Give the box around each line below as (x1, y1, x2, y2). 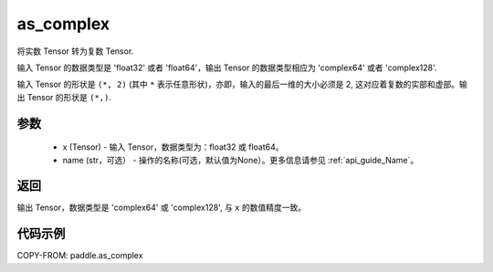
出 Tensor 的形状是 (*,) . (16, 91, 112, 102)
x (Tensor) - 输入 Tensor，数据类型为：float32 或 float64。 (62, 141, 284, 152)
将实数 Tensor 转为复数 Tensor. (16, 46, 134, 57)
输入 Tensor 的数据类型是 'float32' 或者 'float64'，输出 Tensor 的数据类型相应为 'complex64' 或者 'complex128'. (16, 62, 437, 73)
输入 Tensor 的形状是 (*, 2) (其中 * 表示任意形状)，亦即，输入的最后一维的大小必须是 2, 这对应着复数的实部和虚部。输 (16, 78, 467, 90)
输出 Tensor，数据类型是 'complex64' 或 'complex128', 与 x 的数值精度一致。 (16, 202, 306, 214)
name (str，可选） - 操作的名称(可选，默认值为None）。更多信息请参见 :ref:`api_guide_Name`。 (62, 154, 419, 165)
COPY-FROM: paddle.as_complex (16, 250, 143, 261)
